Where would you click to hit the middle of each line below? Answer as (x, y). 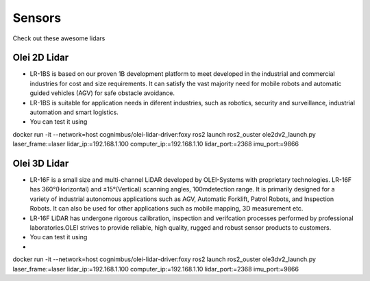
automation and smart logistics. (74, 112)
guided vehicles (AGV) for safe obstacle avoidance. (102, 93)
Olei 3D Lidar (41, 163)
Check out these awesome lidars (59, 38)
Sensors (37, 18)
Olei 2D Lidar (40, 58)
